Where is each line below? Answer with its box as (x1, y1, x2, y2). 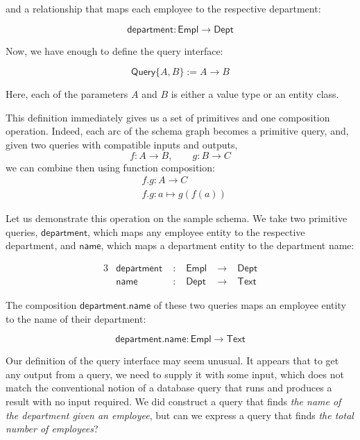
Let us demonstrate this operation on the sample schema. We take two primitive (6, 211, 348, 226)
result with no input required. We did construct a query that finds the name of (6, 394, 341, 409)
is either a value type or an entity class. (171, 87, 339, 101)
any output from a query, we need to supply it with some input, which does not (6, 366, 344, 381)
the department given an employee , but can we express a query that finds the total (6, 407, 354, 422)
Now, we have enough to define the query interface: (6, 43, 223, 58)
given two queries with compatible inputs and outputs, (6, 137, 238, 151)
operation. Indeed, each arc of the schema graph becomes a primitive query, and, (6, 124, 349, 138)
